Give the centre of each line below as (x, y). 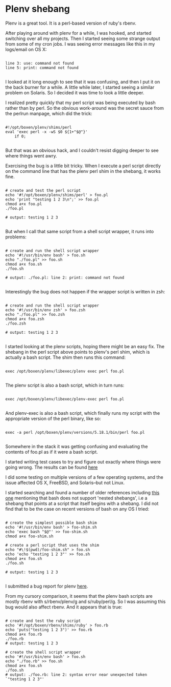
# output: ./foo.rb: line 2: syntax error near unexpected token (76, 675)
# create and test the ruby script (43, 621)
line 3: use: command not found (40, 63)
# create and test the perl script (43, 190)
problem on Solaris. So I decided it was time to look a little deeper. (75, 92)
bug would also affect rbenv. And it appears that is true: (64, 607)
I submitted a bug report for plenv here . (47, 586)
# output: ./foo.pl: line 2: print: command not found (65, 277)
